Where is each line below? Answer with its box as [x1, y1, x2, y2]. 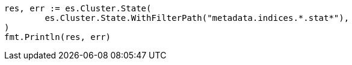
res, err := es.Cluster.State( [4, 4, 152, 13]
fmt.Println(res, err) [4, 32, 111, 42]
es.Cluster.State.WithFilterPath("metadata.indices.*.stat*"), [45, 13, 350, 23]
